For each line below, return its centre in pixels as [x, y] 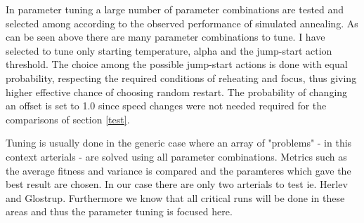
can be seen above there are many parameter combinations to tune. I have [165, 37]
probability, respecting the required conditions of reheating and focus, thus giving [181, 77]
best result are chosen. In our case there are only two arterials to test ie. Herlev [177, 184]
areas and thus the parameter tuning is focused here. [119, 211]
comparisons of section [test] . [68, 119]
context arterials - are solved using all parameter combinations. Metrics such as [176, 156]
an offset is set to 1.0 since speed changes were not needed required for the [166, 106]
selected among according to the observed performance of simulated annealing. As [182, 23]
